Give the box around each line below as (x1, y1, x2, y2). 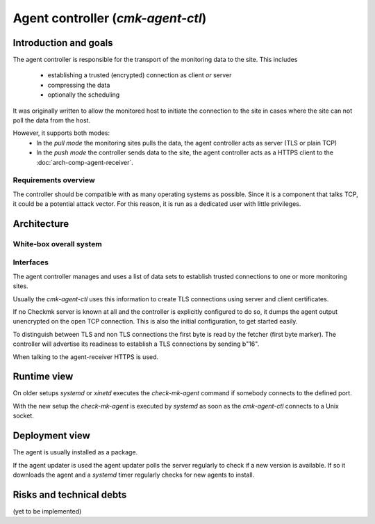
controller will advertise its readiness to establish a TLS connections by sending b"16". (12, 340, 260, 348)
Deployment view (12, 430, 90, 442)
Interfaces (12, 257, 49, 267)
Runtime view (12, 371, 74, 383)
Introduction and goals (12, 37, 114, 49)
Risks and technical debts (12, 489, 127, 500)
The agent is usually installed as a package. (12, 448, 138, 456)
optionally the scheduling (47, 90, 120, 99)
